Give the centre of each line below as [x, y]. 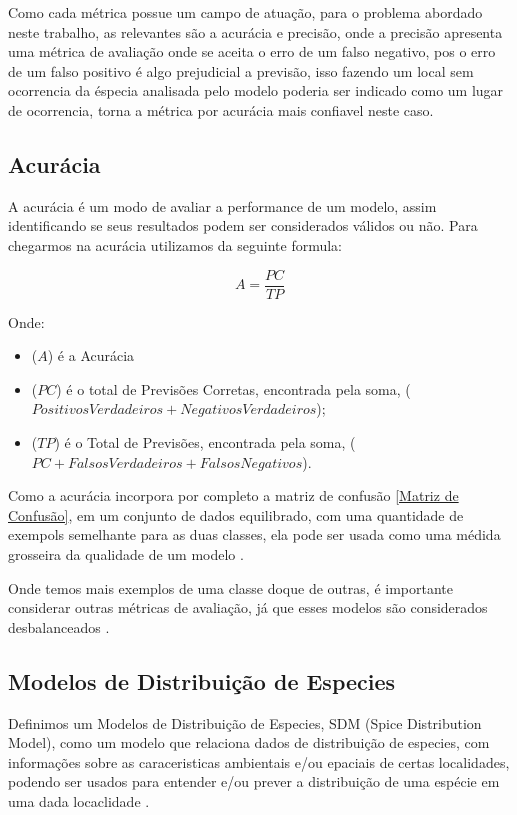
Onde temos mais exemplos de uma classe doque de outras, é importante [230, 587]
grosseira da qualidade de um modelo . [126, 553]
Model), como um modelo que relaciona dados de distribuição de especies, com [249, 742]
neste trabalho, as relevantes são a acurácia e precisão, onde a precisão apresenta [255, 31]
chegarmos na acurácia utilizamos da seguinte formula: [175, 244]
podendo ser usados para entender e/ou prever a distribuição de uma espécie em [254, 781]
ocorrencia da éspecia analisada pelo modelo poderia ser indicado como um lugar [256, 90]
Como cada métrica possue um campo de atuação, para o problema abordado [245, 12]
